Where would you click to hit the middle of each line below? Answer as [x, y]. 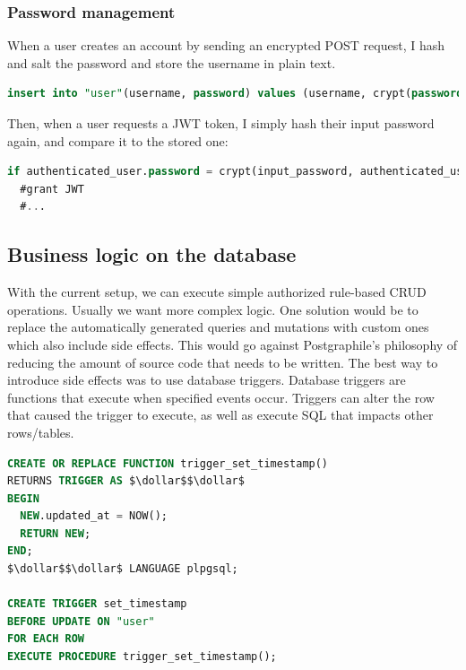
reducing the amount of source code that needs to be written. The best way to [223, 362]
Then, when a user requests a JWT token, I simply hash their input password [221, 123]
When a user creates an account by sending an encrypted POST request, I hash [226, 45]
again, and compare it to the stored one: [118, 140]
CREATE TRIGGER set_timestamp [97, 604]
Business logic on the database [152, 254]
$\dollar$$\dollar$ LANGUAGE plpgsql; [123, 569]
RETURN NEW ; [56, 533]
